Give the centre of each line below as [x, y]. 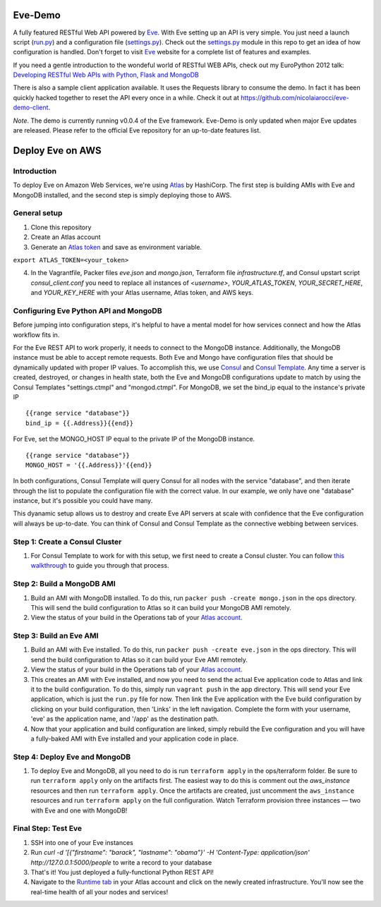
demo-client [31, 108]
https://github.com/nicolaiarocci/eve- [295, 97]
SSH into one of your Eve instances [82, 842]
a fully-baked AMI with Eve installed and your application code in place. [135, 738]
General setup [38, 213]
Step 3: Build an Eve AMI [56, 636]
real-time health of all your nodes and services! [99, 891]
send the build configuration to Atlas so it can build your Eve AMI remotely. [139, 659]
